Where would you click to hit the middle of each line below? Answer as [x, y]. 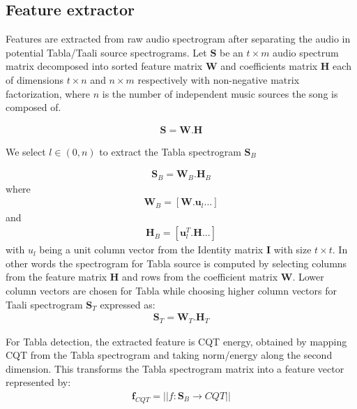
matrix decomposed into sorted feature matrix [104, 66]
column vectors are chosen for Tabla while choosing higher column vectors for [171, 290]
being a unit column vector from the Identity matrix [151, 250]
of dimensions [35, 79]
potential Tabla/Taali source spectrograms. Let [106, 52]
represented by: [38, 382]
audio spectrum [306, 52]
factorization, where [48, 93]
